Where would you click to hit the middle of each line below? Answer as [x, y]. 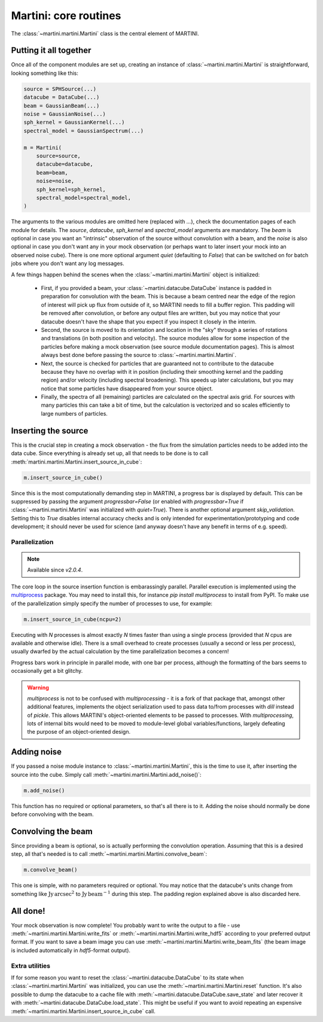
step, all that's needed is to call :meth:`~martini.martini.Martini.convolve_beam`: [109, 854]
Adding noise [36, 752]
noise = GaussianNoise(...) [65, 114]
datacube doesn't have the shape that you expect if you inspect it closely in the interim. [149, 321]
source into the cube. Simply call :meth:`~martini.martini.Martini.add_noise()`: [106, 774]
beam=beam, [52, 173]
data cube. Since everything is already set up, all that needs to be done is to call [110, 453]
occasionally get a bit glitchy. [47, 671]
